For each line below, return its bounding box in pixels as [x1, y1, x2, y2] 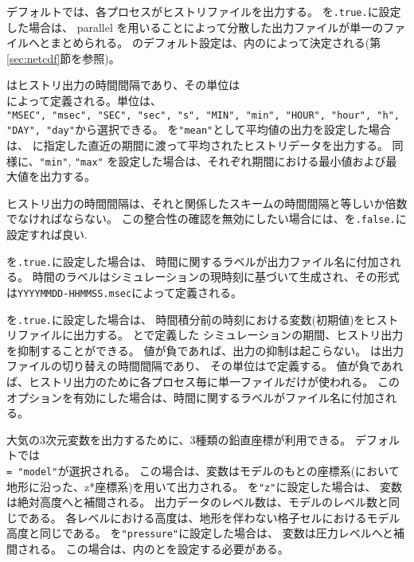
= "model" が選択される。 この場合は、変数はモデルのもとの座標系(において [6, 462, 400, 478]
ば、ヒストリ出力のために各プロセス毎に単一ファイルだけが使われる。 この [6, 373, 400, 389]
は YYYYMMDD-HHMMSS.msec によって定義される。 [6, 283, 243, 300]
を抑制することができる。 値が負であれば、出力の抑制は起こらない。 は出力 [6, 341, 404, 358]
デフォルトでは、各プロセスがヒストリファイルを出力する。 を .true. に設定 [6, 3, 401, 19]
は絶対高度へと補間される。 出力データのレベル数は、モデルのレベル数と [6, 494, 389, 510]
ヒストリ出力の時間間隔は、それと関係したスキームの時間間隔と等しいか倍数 [6, 194, 408, 211]
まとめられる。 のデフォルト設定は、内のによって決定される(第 [50, 34, 381, 51]
